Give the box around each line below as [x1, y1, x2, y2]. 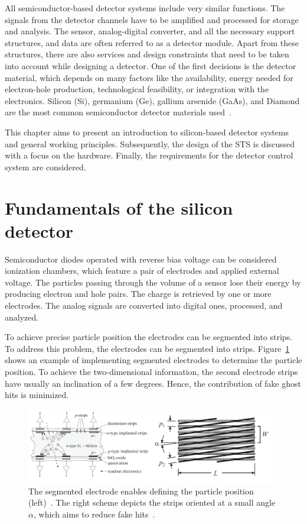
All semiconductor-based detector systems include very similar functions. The [5, 2, 285, 14]
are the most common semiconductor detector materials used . [5, 106, 231, 118]
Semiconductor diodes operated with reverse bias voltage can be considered [5, 253, 277, 265]
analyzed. [5, 310, 39, 323]
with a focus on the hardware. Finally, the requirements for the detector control [5, 149, 293, 161]
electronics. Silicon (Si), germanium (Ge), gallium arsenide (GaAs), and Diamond [5, 94, 300, 106]
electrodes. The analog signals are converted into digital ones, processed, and [5, 299, 283, 311]
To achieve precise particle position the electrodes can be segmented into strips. [5, 331, 293, 343]
